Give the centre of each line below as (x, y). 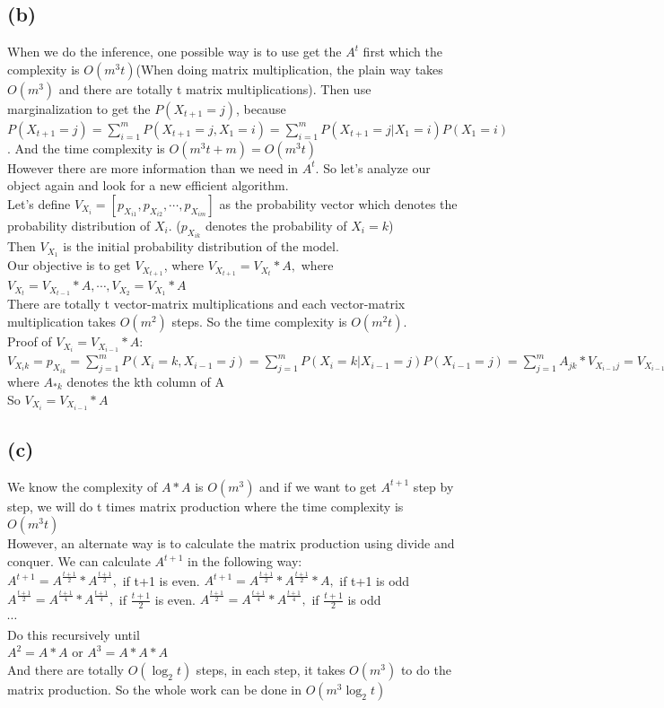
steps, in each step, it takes (271, 669)
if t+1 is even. (161, 580)
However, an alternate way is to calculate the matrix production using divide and (231, 543)
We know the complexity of (83, 486)
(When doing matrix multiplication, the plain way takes (289, 69)
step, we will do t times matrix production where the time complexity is (205, 506)
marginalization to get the (79, 108)
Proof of (30, 341)
